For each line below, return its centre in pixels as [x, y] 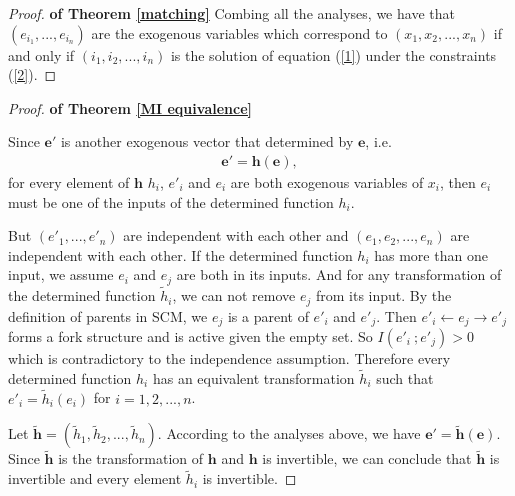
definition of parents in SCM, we [108, 315]
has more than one [431, 254]
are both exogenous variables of [327, 182]
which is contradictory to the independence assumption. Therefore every [229, 357]
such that [405, 377]
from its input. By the [383, 295]
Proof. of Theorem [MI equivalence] [130, 107]
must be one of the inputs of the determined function [171, 201]
